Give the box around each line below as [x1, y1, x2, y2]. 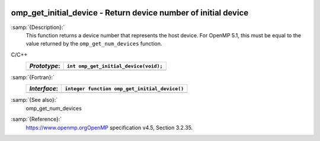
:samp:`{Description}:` [11, 24, 65, 31]
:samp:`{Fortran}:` [11, 74, 55, 81]
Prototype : [29, 62, 60, 70]
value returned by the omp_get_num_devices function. [25, 40, 162, 47]
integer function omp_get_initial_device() [65, 85, 184, 92]
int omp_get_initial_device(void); [66, 63, 163, 69]
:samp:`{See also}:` [11, 97, 58, 104]
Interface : [29, 85, 59, 93]
